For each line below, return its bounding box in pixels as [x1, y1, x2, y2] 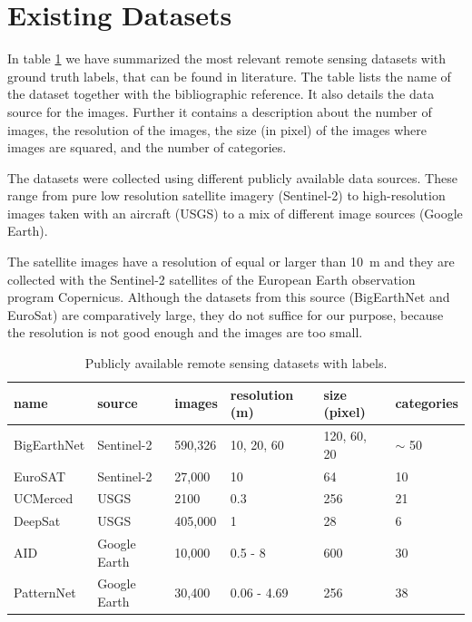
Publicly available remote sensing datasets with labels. [84, 354, 388, 373]
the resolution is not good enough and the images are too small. [7, 323, 363, 342]
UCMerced [14, 489, 74, 508]
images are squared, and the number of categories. [7, 138, 287, 157]
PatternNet [14, 583, 76, 602]
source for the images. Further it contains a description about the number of [7, 102, 432, 121]
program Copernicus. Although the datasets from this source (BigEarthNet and [7, 287, 450, 306]
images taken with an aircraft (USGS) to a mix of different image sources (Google [7, 203, 463, 222]
